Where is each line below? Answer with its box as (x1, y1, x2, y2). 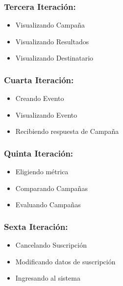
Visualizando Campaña (15, 20, 85, 30)
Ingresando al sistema (15, 273, 80, 283)
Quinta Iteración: (4, 147, 74, 159)
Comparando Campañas (15, 183, 88, 193)
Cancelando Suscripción (15, 240, 87, 250)
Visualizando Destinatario (15, 53, 94, 63)
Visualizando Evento (15, 109, 77, 120)
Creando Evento (15, 93, 64, 103)
